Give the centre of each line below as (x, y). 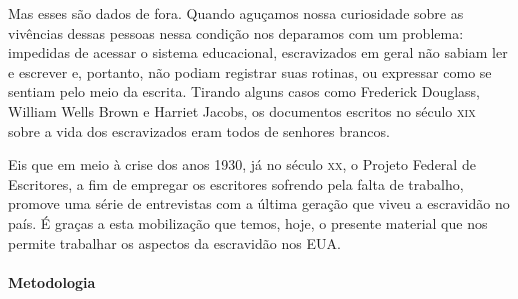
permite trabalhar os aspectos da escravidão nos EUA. (174, 242)
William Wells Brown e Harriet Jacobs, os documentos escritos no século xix (242, 110)
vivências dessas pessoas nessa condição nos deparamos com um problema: (236, 32)
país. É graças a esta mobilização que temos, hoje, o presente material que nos (248, 222)
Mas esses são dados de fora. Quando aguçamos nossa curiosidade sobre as (236, 13)
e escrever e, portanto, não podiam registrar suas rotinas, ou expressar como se (250, 71)
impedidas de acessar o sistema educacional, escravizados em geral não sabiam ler (258, 52)
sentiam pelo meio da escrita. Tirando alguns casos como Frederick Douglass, (244, 91)
